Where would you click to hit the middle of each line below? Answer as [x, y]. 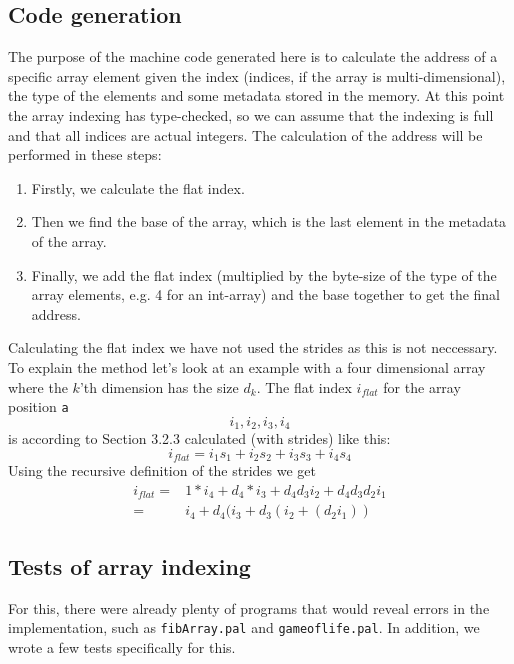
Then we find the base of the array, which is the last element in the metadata [269, 221]
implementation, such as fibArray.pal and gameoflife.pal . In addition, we [244, 627]
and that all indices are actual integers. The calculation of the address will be [245, 134]
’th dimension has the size [159, 386]
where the [38, 386]
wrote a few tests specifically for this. [122, 646]
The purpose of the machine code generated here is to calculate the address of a [253, 56]
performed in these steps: [85, 154]
